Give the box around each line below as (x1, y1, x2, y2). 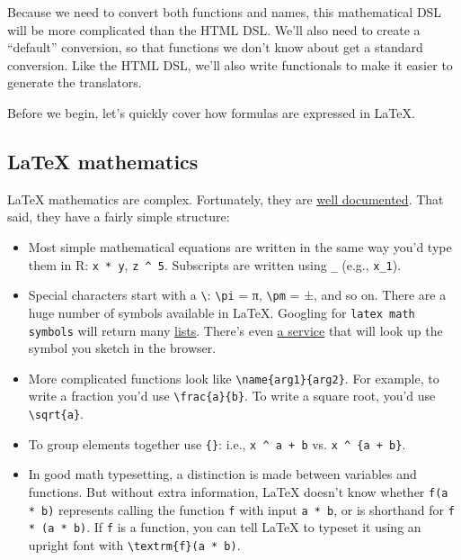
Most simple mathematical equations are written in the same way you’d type (28, 237, 452, 256)
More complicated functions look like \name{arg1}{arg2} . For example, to (28, 368, 439, 387)
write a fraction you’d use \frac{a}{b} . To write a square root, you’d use (28, 386, 436, 405)
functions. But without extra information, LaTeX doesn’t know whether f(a (28, 482, 448, 501)
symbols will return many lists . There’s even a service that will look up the (28, 321, 443, 339)
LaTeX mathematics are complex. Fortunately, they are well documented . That (7, 189, 444, 208)
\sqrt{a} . (28, 404, 84, 423)
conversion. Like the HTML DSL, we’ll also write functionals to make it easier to (7, 55, 453, 74)
